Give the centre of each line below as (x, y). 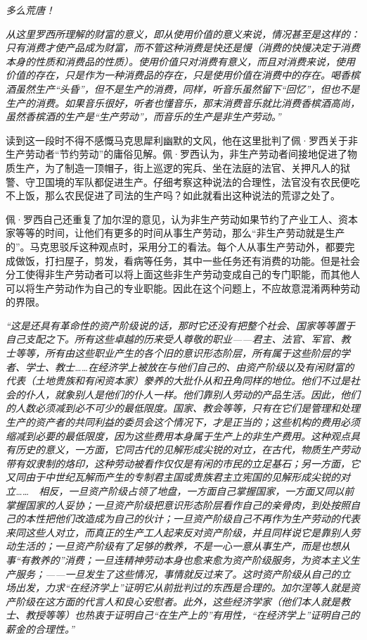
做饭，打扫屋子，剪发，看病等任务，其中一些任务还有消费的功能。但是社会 (187, 260)
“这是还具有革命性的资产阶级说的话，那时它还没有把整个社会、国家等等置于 (180, 325)
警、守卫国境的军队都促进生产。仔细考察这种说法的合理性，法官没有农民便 (178, 181)
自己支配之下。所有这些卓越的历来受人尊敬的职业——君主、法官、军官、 (173, 339)
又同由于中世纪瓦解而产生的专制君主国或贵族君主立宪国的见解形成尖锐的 (173, 477)
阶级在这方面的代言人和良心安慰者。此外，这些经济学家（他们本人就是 (178, 601)
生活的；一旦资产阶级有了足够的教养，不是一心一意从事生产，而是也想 (178, 546)
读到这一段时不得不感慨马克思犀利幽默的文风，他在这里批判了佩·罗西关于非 (182, 140)
